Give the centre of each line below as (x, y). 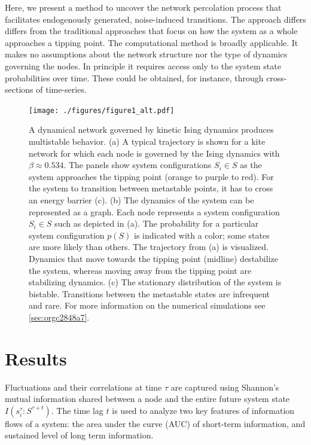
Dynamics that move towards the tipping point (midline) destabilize (153, 258)
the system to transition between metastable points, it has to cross (151, 188)
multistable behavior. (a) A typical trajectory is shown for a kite (147, 141)
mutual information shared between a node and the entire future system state (147, 399)
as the (251, 165)
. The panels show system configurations (138, 165)
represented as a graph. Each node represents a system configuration (154, 211)
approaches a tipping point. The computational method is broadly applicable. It (152, 42)
